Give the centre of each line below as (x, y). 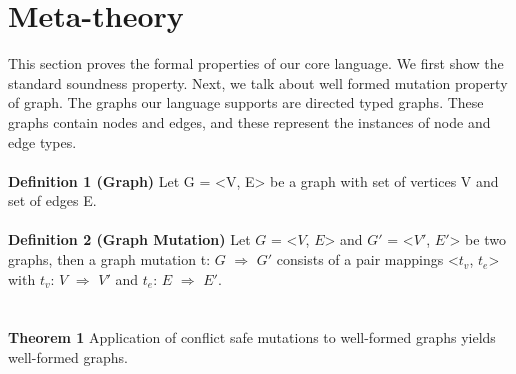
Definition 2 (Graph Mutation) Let (129, 239)
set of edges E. (52, 200)
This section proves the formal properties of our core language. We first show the (256, 63)
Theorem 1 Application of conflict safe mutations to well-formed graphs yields (252, 337)
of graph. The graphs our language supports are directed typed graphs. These (246, 102)
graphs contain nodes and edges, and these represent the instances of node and (249, 121)
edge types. (42, 141)
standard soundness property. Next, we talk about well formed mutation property (258, 82)
